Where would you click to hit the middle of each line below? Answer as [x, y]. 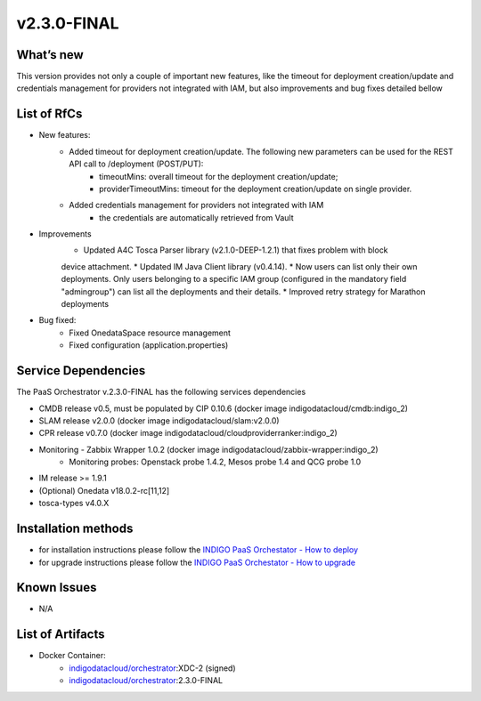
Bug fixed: [57, 320]
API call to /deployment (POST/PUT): [136, 164]
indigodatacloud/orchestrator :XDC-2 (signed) [152, 668]
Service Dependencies [81, 371]
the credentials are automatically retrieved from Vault [196, 217]
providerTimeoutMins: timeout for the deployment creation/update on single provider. [256, 189]
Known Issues [57, 588]
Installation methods [75, 529]
